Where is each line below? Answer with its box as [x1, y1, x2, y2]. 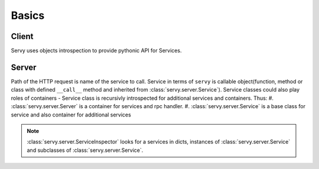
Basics [11, 9, 45, 22]
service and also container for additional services [11, 111, 131, 118]
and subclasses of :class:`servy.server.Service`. [27, 147, 144, 154]
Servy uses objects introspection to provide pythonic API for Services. [11, 47, 182, 54]
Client [11, 31, 34, 41]
